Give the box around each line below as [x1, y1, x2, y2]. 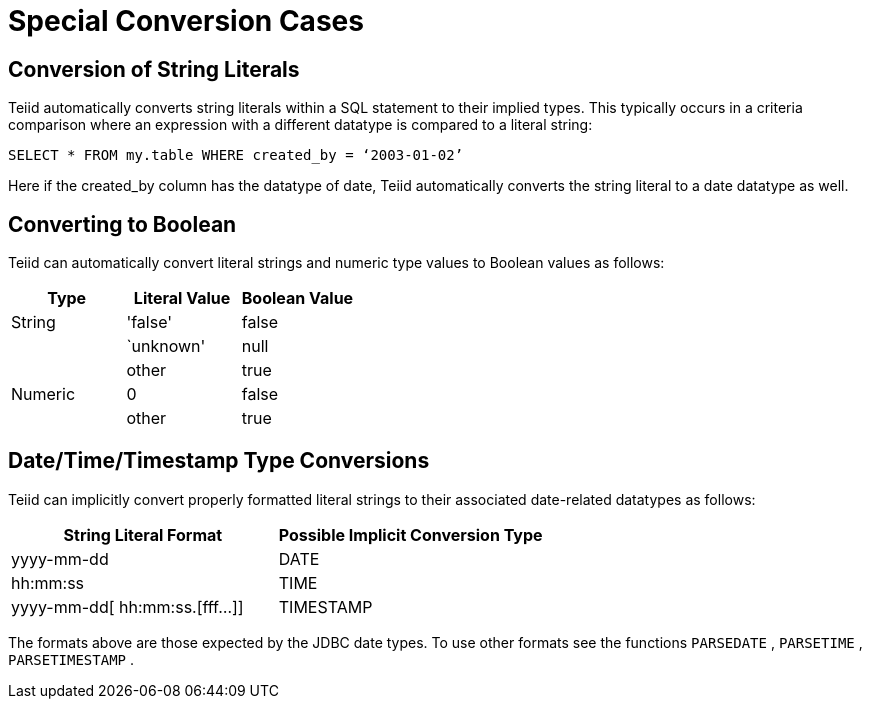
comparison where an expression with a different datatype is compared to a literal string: [8, 116, 593, 134]
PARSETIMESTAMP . [8, 650, 134, 668]
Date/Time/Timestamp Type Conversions [8, 448, 430, 474]
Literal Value [133, 288, 231, 309]
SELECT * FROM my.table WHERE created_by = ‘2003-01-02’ [8, 147, 464, 164]
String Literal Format [63, 524, 223, 545]
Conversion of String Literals [8, 56, 300, 82]
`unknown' [126, 336, 206, 357]
